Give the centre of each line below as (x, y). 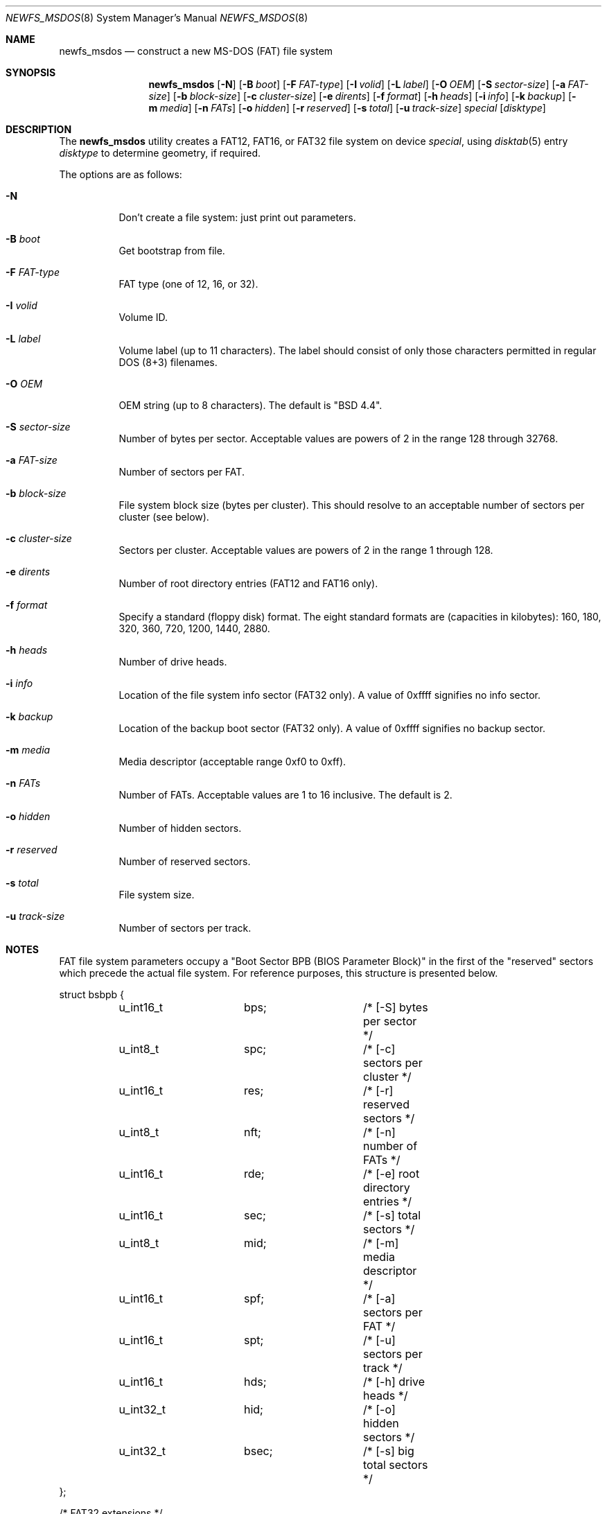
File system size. (157, 895)
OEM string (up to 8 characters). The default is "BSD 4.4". (250, 405)
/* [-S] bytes (395, 1007)
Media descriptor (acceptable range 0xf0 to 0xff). (232, 762)
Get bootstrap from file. (172, 251)
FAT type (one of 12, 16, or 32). (188, 284)
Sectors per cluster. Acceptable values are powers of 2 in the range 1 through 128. (306, 550)
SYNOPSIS (31, 72)
